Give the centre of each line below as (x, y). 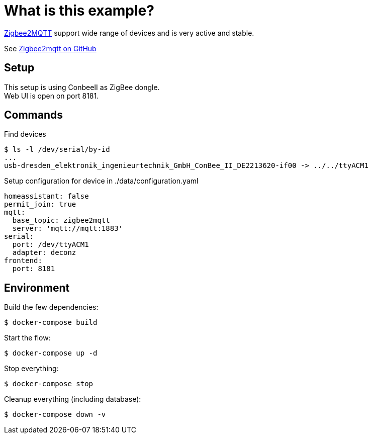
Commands (34, 115)
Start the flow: (27, 338)
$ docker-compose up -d (51, 353)
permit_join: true (40, 204)
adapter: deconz (44, 253)
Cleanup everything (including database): (73, 399)
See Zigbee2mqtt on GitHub (50, 48)
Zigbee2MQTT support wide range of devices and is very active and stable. (129, 33)
